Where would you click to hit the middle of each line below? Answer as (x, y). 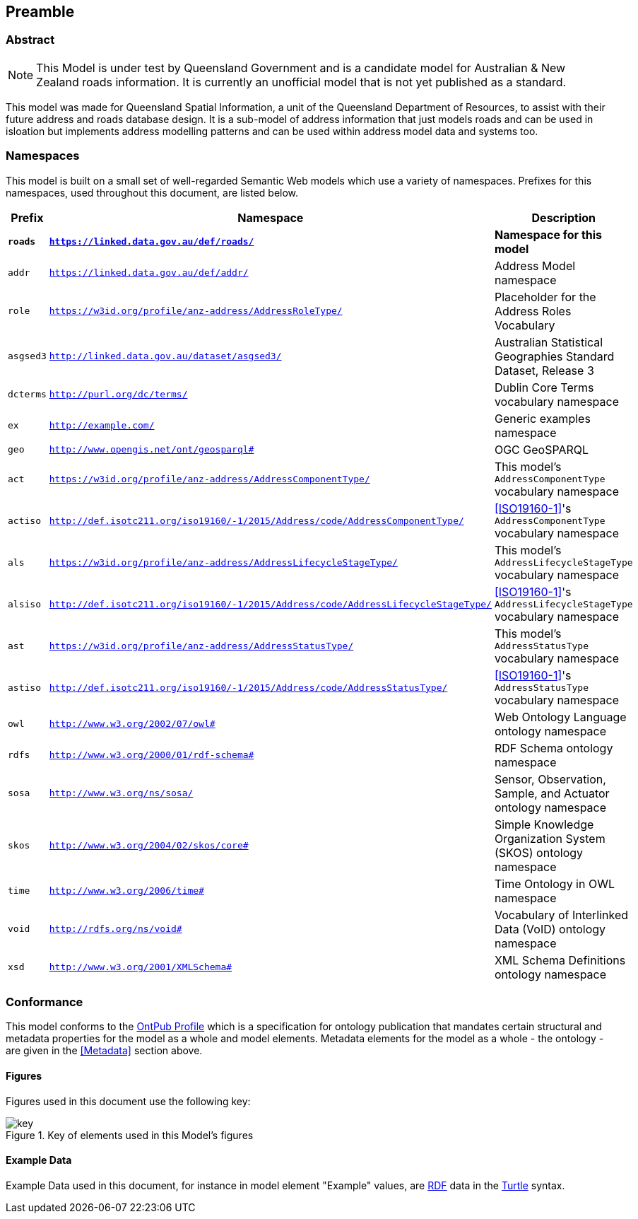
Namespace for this (548, 234)
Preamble (40, 12)
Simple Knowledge (544, 824)
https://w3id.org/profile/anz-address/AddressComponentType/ (209, 479)
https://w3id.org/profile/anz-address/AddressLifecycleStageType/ (223, 562)
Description (563, 217)
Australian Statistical (549, 342)
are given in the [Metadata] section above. (104, 1051)
